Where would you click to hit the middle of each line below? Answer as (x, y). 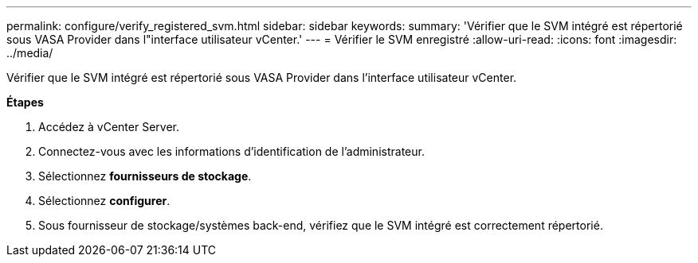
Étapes (25, 102)
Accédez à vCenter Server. (109, 127)
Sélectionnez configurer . (104, 201)
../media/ (30, 53)
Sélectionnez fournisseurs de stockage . (145, 176)
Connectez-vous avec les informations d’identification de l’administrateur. (231, 151)
